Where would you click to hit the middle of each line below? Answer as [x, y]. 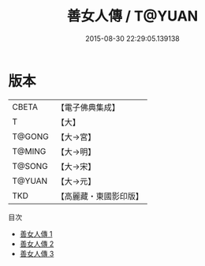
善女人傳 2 [37, 244]
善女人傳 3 [37, 253]
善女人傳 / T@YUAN [132, 16]
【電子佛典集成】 [88, 107]
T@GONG [30, 137]
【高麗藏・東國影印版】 [100, 196]
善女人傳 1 [36, 234]
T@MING [29, 151]
